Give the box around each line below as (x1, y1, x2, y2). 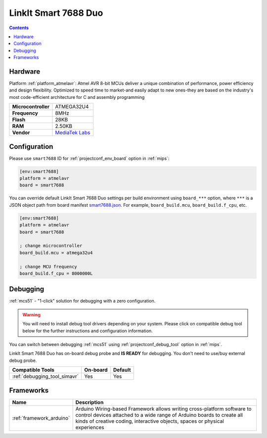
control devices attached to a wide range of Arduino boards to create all (75, 411, 243, 418)
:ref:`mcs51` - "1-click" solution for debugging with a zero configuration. (9, 298, 156, 304)
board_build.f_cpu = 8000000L (19, 270, 93, 276)
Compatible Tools (12, 366, 54, 373)
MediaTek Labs (55, 129, 90, 136)
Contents (9, 25, 29, 31)
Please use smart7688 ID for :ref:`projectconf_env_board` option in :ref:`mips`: (9, 155, 170, 161)
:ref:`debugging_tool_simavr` (12, 373, 79, 380)
